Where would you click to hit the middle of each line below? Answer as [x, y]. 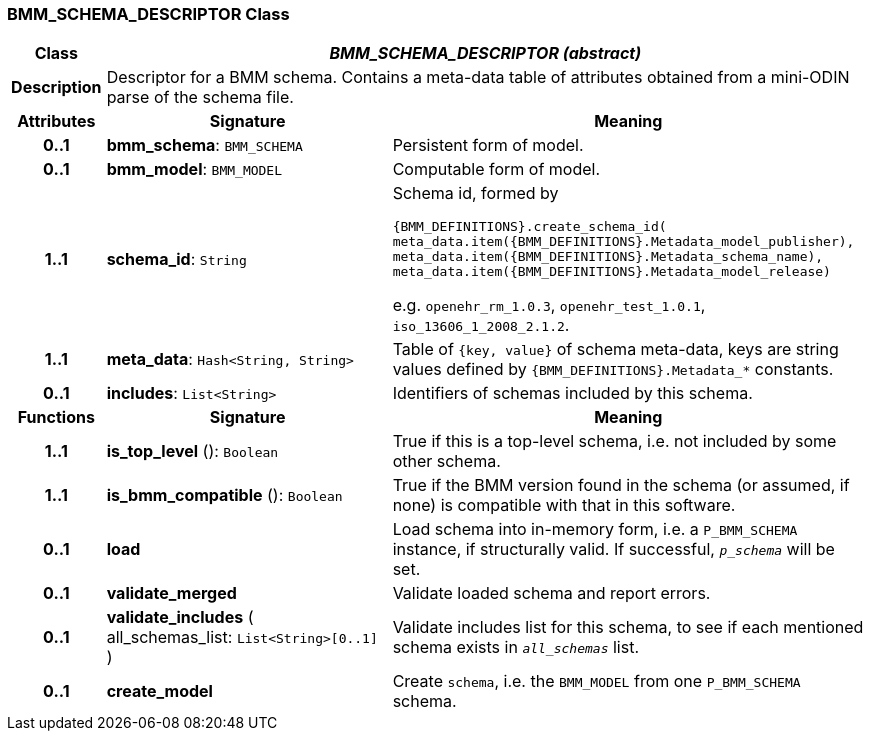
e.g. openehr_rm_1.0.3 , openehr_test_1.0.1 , [549, 305]
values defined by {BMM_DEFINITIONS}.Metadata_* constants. [613, 369]
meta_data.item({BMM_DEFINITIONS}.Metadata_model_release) [611, 272]
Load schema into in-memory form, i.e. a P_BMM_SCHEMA [595, 529]
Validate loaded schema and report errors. [551, 593]
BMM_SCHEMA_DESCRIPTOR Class [148, 14]
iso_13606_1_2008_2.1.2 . [481, 325]
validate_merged [171, 593]
